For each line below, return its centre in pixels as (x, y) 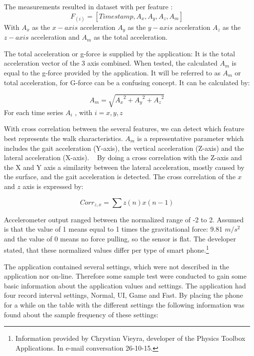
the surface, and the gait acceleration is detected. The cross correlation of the (120, 177)
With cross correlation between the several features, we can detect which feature (124, 129)
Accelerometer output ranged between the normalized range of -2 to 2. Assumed (124, 219)
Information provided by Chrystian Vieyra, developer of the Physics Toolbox (130, 338)
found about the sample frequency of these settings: (81, 314)
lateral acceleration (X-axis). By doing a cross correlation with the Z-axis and (123, 157)
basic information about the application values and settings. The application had (125, 285)
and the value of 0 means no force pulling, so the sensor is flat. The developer (120, 238)
